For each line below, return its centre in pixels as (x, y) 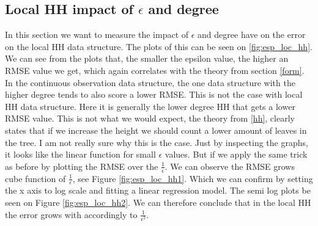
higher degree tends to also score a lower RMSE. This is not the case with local (154, 94)
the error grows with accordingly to (71, 214)
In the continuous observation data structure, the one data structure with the (150, 82)
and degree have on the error (252, 35)
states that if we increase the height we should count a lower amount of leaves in (156, 130)
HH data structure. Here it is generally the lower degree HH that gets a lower (150, 106)
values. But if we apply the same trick (236, 154)
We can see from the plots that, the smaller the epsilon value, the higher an (147, 58)
